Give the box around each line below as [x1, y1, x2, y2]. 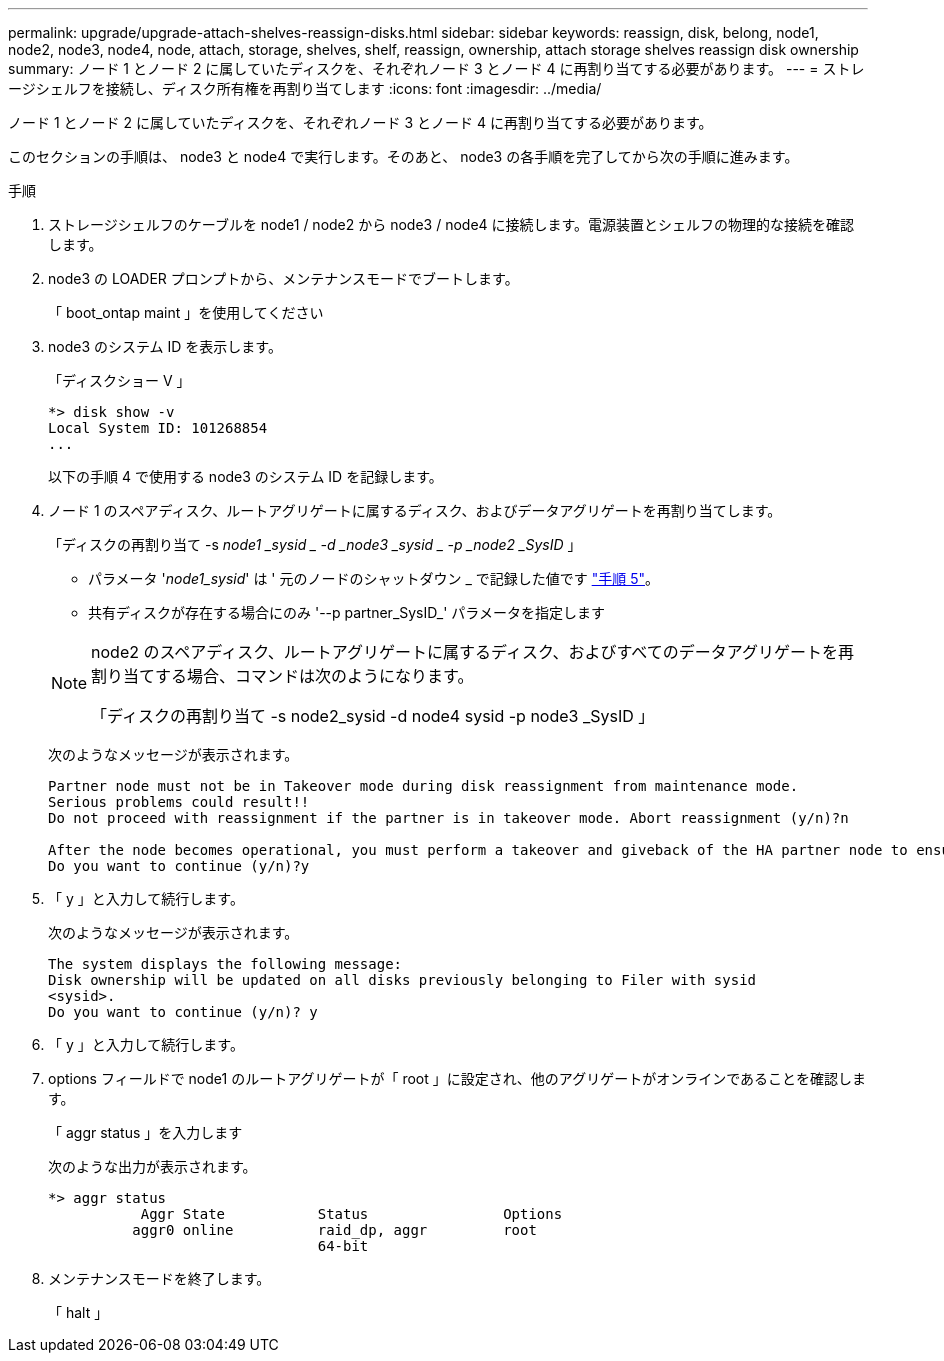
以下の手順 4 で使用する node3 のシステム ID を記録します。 [48, 468, 443, 485]
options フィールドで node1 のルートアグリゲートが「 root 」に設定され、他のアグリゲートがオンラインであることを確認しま [48, 1070, 867, 1087]
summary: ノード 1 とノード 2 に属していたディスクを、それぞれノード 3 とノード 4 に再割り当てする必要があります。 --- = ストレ [8, 60, 865, 77]
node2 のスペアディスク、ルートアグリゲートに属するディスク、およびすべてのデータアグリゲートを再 [91, 642, 854, 662]
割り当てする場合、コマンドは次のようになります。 [91, 666, 474, 686]
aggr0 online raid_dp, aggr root [132, 1222, 537, 1238]
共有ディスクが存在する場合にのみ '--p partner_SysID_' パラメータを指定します [88, 604, 605, 621]
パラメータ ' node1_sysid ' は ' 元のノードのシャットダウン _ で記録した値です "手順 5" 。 [88, 570, 659, 587]
